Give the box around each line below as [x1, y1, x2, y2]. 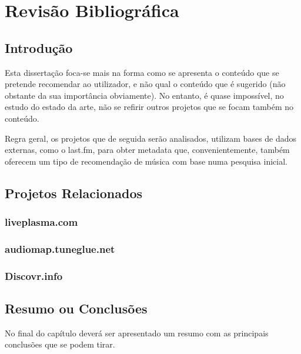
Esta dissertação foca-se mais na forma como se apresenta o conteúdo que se [5, 66, 279, 78]
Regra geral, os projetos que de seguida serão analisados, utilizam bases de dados [5, 132, 297, 144]
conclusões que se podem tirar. [5, 338, 115, 350]
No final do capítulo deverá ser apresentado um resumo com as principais [5, 326, 269, 339]
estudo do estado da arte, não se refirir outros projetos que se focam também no [5, 101, 294, 113]
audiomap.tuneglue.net [5, 241, 115, 256]
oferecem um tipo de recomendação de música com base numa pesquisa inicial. [5, 155, 287, 167]
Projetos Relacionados [5, 183, 143, 202]
